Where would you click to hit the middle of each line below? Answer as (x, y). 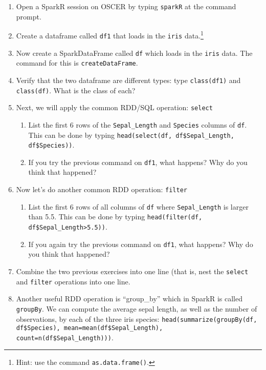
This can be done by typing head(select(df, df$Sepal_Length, (131, 135)
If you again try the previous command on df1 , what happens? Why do (141, 244)
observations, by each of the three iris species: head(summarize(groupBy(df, (137, 318)
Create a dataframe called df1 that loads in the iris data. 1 (110, 35)
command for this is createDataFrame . (77, 63)
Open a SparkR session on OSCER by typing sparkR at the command (126, 6)
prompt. (29, 16)
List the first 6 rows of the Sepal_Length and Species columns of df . (138, 124)
